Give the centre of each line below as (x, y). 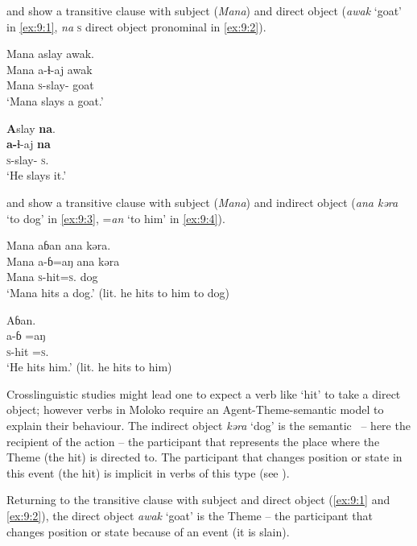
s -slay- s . (28, 159)
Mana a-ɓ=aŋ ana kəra (63, 261)
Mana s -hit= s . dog (52, 277)
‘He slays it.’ (37, 175)
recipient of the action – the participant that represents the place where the (193, 441)
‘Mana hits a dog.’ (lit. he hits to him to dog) (118, 292)
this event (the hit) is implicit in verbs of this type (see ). (148, 472)
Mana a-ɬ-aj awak (50, 69)
